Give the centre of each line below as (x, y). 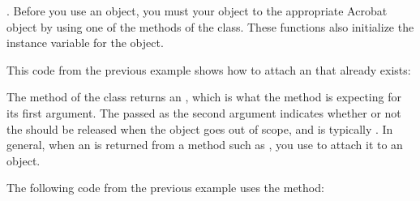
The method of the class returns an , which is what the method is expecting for (204, 97)
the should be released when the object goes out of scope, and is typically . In (200, 128)
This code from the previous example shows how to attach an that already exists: (209, 69)
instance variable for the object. (85, 43)
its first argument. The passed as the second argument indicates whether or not (204, 112)
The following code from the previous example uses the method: (165, 188)
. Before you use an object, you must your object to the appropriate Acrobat (197, 11)
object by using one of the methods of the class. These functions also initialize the (210, 26)
